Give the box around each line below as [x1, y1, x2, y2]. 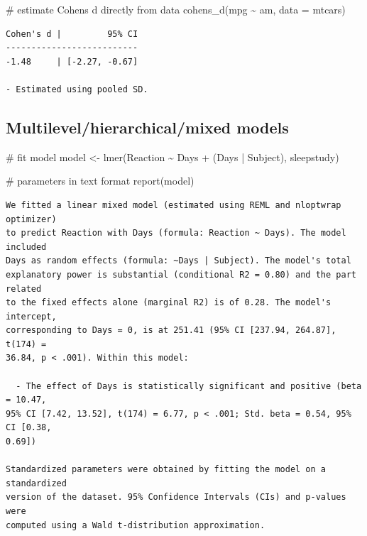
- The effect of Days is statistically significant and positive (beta [16, 381, 362, 391]
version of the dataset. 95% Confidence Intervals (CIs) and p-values [6, 492, 346, 503]
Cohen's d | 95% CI [6, 28, 138, 39]
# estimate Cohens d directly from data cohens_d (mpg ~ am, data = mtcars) [6, 2, 346, 16]
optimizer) [6, 214, 57, 224]
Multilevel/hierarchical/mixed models [6, 116, 289, 138]
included [6, 241, 47, 252]
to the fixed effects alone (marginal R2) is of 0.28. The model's [6, 297, 332, 308]
